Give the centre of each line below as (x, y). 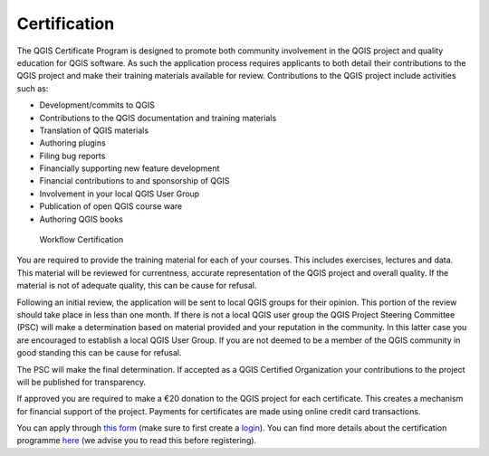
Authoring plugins (72, 143)
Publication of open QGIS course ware (111, 206)
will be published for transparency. (81, 382)
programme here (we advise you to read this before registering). (137, 441)
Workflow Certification (81, 240)
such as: (33, 88)
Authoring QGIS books (81, 219)
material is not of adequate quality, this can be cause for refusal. (137, 286)
